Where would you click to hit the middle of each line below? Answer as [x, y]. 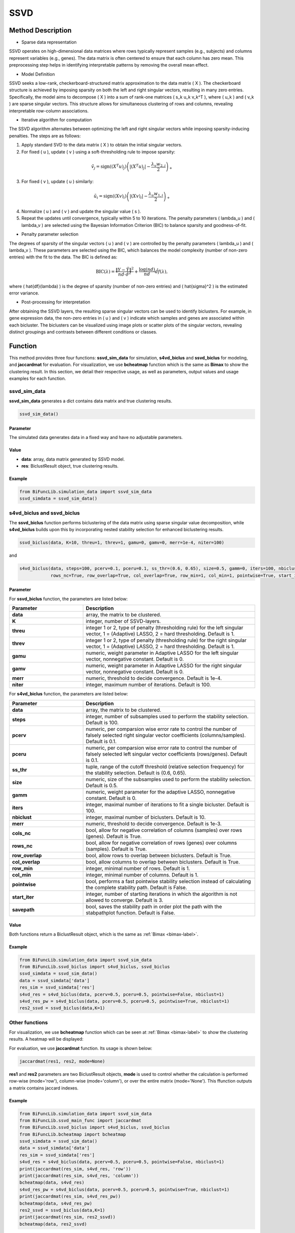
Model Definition [38, 74]
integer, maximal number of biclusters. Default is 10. [146, 817]
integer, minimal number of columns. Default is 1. [142, 874]
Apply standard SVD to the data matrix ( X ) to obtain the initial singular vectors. [102, 145]
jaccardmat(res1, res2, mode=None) [62, 1061]
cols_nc [21, 833]
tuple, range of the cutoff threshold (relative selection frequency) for [165, 766]
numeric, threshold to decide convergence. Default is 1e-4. [154, 678]
